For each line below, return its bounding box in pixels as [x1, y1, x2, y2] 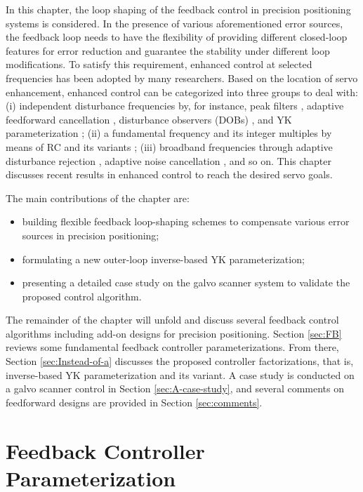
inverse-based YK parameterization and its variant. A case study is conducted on [6, 367, 355, 382]
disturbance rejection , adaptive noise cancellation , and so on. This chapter [6, 153, 332, 168]
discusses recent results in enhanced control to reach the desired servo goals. [6, 167, 333, 182]
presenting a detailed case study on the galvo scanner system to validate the [22, 275, 350, 290]
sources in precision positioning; [22, 227, 159, 242]
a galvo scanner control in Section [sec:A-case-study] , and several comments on [6, 381, 344, 396]
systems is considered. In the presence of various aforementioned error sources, [6, 15, 343, 30]
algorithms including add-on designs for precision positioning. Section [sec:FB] [6, 326, 342, 340]
